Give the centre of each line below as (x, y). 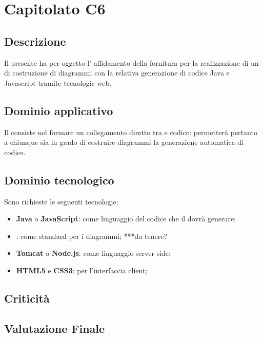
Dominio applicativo (59, 110)
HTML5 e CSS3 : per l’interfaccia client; (82, 270)
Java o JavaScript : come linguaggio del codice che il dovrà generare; (126, 219)
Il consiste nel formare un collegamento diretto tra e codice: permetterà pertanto (131, 132)
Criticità (27, 298)
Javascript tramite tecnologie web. (58, 82)
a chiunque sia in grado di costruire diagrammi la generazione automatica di (124, 142)
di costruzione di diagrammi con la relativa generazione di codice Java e (117, 73)
